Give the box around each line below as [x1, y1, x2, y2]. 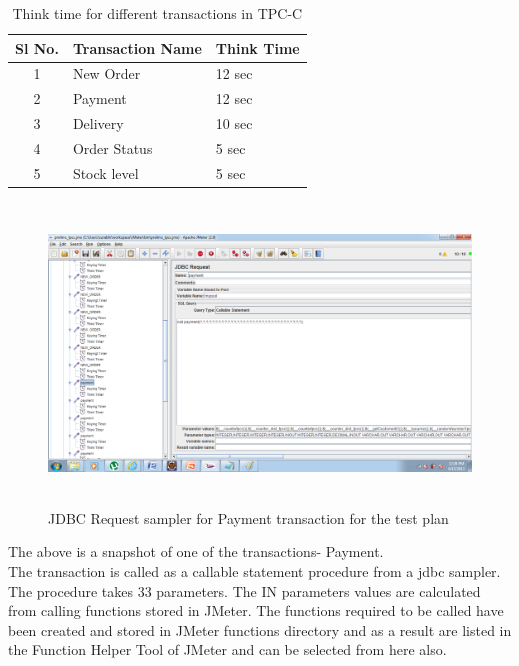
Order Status [72, 137, 153, 158]
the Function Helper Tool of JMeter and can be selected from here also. [8, 639, 447, 660]
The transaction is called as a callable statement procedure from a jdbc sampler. [8, 561, 501, 582]
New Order [72, 63, 141, 84]
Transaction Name [72, 37, 202, 58]
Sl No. [15, 37, 59, 58]
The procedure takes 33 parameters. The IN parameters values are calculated [8, 580, 481, 601]
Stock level [72, 162, 139, 183]
